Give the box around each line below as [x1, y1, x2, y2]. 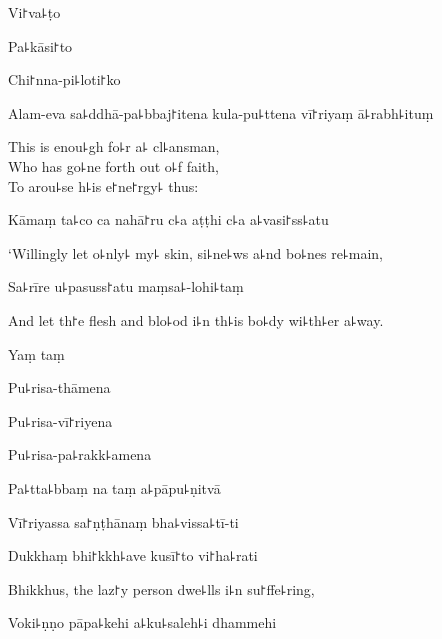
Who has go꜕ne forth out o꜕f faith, [8, 155, 219, 176]
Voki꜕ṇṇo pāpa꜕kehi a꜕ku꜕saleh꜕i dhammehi [8, 612, 277, 633]
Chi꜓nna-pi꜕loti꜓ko [8, 69, 121, 90]
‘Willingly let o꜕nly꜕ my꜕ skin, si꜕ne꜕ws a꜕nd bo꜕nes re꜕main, [8, 242, 384, 263]
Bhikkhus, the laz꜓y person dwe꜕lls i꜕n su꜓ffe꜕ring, [8, 578, 315, 599]
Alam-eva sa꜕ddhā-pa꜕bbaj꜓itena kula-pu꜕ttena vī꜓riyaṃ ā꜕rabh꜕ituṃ [8, 102, 434, 123]
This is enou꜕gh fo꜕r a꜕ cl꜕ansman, [8, 136, 220, 157]
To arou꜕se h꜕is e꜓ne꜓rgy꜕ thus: [8, 175, 199, 196]
